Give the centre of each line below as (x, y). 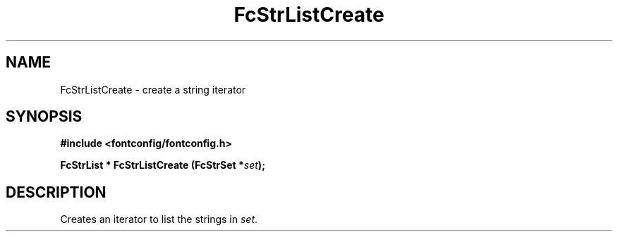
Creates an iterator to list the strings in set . (159, 219)
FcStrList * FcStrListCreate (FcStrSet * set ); (163, 165)
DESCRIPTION (56, 192)
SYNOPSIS (44, 117)
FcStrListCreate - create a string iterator (153, 89)
